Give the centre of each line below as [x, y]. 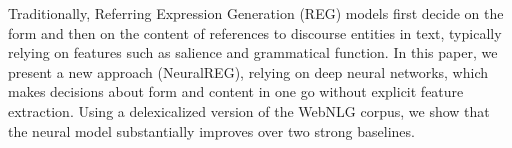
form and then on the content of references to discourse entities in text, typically [255, 32]
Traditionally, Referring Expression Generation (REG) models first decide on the [256, 13]
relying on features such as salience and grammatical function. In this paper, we [253, 52]
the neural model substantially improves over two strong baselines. [211, 130]
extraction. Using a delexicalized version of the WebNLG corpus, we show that [249, 110]
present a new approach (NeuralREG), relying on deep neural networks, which [248, 71]
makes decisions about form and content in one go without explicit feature [236, 91]
